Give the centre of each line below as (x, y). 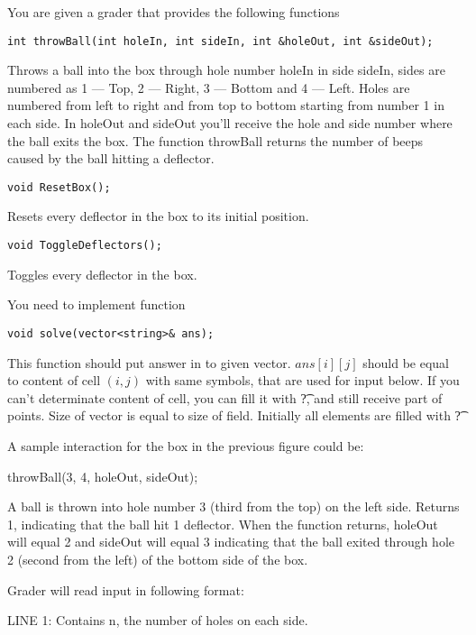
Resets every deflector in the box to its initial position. (158, 216)
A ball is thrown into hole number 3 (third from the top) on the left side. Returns (233, 506)
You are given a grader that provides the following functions (174, 12)
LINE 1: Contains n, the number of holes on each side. (158, 620)
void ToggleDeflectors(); (85, 246)
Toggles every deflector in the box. (102, 274)
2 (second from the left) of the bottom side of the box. (158, 559)
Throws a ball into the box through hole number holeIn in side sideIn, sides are (226, 70)
